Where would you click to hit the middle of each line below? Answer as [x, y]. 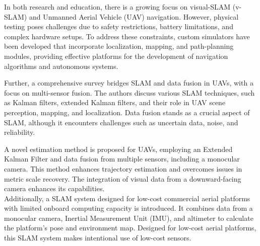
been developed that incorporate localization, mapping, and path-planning [119, 46]
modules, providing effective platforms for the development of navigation [116, 56]
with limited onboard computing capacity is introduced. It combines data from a [128, 208]
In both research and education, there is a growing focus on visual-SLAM [117, 7]
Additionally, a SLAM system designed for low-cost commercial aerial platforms [127, 198]
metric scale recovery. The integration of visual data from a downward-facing [123, 178]
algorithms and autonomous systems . [61, 66]
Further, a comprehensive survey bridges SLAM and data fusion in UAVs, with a [129, 83]
